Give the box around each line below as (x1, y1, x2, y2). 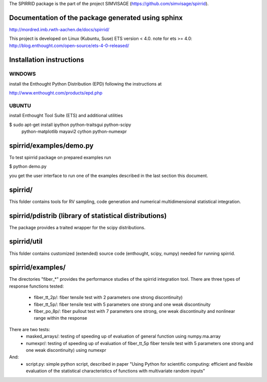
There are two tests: (9, 326, 50, 332)
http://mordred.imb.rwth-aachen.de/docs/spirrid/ (9, 26, 110, 32)
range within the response (34, 315, 88, 321)
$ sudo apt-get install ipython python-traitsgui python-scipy (9, 122, 132, 127)
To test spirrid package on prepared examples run (9, 155, 111, 161)
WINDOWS (9, 71, 36, 78)
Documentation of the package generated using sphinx (9, 13, 183, 22)
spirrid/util (9, 237, 43, 246)
